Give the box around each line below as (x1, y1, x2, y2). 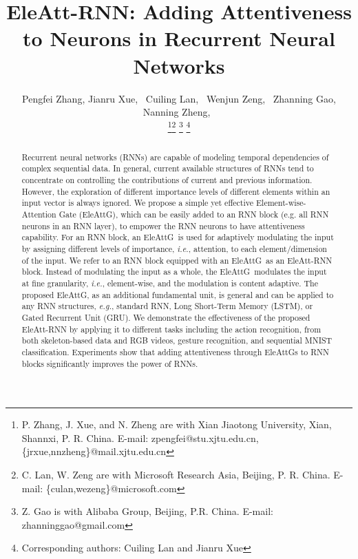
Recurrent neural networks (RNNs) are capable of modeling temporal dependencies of (21, 151, 329, 162)
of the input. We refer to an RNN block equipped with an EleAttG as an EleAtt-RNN (21, 254, 333, 266)
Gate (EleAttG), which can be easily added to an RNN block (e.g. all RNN (59, 209, 329, 220)
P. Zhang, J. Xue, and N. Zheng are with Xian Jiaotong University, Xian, (21, 417, 332, 432)
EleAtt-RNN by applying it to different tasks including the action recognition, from (21, 323, 322, 335)
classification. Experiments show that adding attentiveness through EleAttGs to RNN (21, 346, 329, 357)
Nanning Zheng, (143, 105, 211, 119)
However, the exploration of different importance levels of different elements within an (21, 185, 330, 197)
